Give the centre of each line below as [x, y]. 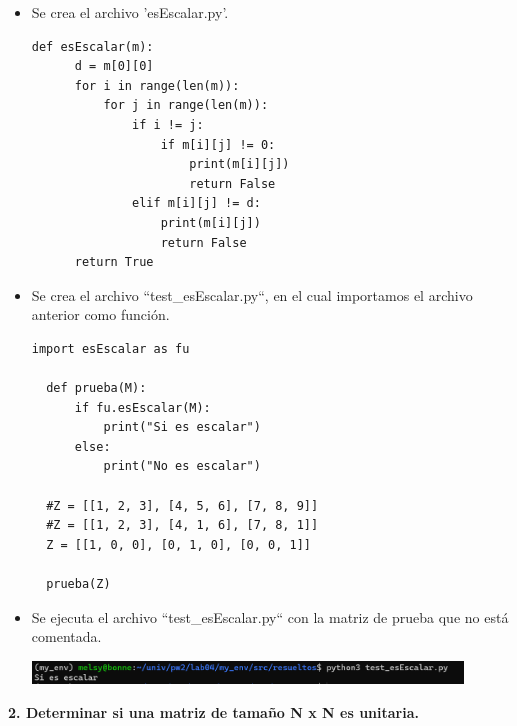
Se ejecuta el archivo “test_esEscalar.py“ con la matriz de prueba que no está [270, 616]
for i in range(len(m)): [157, 85]
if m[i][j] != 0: [218, 144]
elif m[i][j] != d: [196, 203]
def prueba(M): [96, 388]
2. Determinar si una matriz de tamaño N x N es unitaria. [213, 711]
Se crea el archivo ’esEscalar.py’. [130, 12]
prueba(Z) [78, 584]
